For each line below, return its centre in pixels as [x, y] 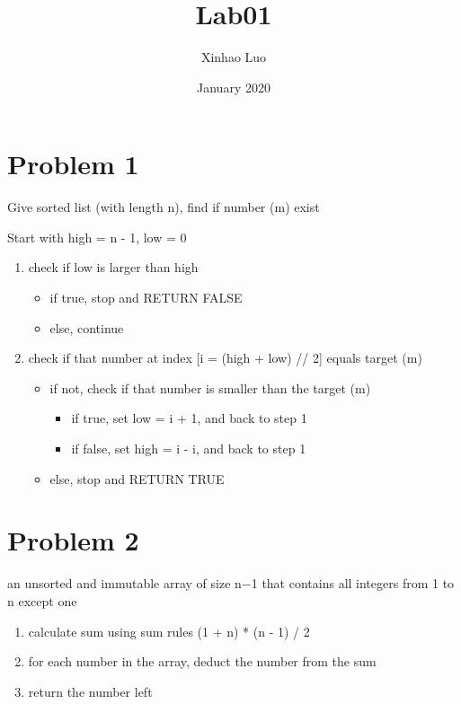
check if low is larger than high [113, 267]
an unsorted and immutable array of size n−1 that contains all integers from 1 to [231, 583]
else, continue [87, 327]
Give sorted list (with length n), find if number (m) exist [164, 207]
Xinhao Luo [234, 57]
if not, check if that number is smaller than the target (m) [210, 387]
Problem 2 [73, 540]
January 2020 [234, 87]
